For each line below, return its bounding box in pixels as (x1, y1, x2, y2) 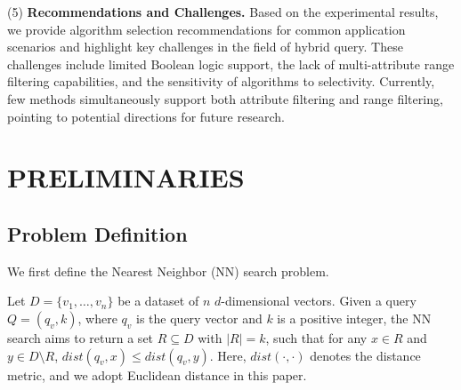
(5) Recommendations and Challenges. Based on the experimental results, (7, 3, 439, 20)
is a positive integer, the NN (277, 308, 432, 327)
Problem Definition (7, 219, 188, 247)
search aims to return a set (7, 328, 154, 346)
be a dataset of (117, 291, 199, 310)
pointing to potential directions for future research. (7, 107, 285, 125)
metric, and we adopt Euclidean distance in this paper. (7, 365, 307, 384)
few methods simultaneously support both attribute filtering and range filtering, (7, 89, 443, 107)
